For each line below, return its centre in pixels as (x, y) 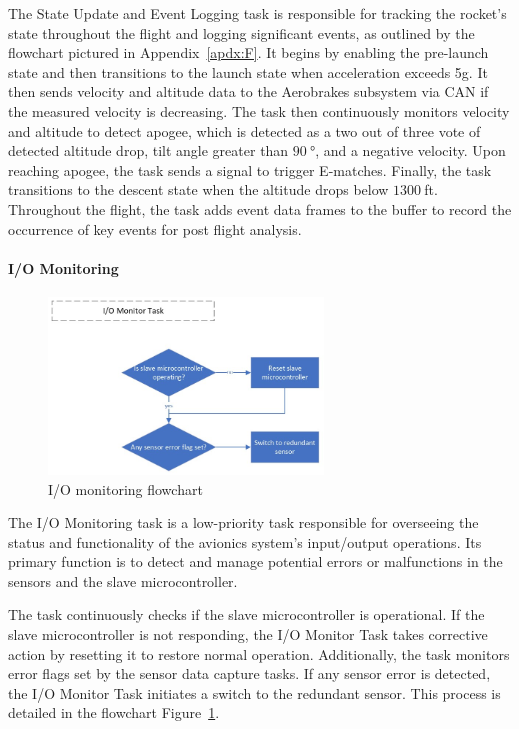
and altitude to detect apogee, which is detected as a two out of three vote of (244, 130)
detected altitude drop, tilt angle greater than (148, 150)
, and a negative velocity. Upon (410, 150)
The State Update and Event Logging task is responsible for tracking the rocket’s (257, 13)
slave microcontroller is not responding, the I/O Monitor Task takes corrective (248, 634)
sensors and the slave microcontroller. (123, 580)
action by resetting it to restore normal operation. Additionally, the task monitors (259, 653)
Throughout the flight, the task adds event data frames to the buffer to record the (260, 208)
